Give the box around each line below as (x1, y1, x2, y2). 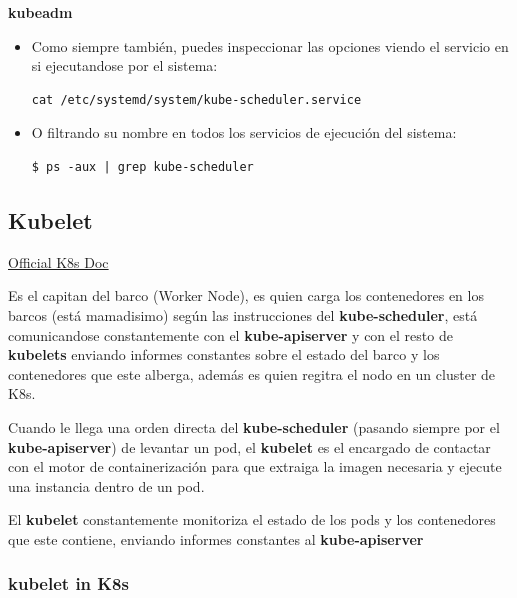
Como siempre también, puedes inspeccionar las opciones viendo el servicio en (31, 35, 509, 56)
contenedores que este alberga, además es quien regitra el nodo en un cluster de (8, 363, 496, 384)
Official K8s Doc (8, 251, 109, 272)
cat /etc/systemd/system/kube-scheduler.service (31, 92, 362, 107)
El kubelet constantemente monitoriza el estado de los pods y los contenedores (8, 509, 496, 530)
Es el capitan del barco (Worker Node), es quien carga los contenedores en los (8, 285, 484, 306)
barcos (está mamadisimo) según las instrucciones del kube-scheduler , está (8, 304, 478, 325)
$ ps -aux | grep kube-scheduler (31, 159, 254, 174)
